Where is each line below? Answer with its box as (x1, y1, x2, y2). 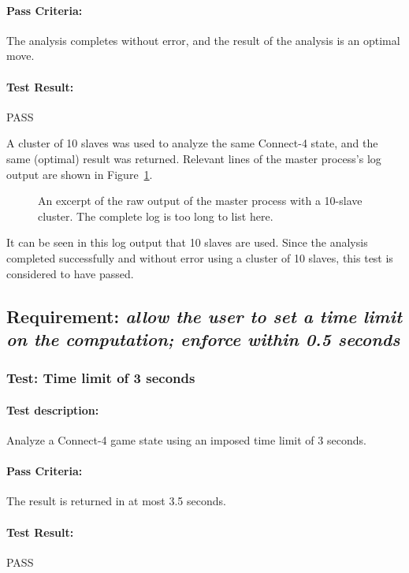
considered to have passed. (6, 265, 134, 281)
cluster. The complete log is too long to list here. (38, 207, 273, 224)
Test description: (6, 401, 99, 418)
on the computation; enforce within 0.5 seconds (6, 326, 400, 351)
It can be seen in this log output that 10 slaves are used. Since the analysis (6, 234, 368, 251)
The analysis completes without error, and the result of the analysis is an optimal (6, 32, 400, 48)
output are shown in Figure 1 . (6, 166, 153, 182)
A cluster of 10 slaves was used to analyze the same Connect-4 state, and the (6, 135, 378, 151)
